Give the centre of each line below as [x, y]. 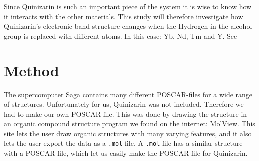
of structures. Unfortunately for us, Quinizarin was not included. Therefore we [124, 104]
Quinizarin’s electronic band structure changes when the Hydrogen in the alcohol [128, 26]
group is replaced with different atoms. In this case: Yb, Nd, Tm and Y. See [121, 36]
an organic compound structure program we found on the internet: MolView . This [129, 123]
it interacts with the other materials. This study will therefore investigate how [124, 16]
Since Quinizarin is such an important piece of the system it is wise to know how [128, 6]
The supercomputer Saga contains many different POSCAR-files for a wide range [128, 94]
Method [32, 70]
